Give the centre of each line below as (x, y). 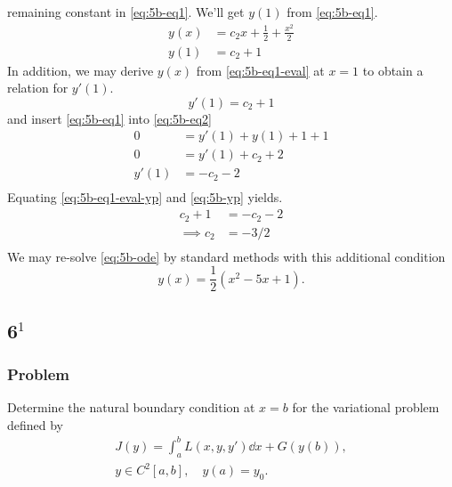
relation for (38, 88)
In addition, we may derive (81, 70)
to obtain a (393, 70)
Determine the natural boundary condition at (131, 407)
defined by (36, 424)
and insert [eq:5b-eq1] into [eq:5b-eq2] (109, 118)
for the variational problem (366, 407)
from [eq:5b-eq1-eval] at (260, 70)
